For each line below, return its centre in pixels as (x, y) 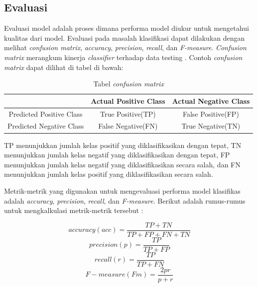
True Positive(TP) (128, 113)
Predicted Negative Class (46, 126)
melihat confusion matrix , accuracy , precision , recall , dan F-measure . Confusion (125, 47)
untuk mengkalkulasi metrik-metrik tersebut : (74, 210)
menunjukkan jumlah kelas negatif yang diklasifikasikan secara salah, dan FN (122, 164)
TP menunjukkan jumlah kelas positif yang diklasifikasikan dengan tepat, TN (123, 145)
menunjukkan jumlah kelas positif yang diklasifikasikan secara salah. (109, 174)
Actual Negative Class (211, 101)
